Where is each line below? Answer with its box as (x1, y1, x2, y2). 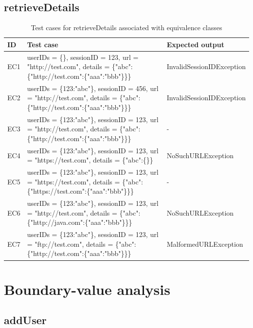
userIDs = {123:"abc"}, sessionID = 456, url (27, 83, 159, 93)
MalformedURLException (166, 238, 243, 249)
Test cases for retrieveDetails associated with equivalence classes (31, 22, 222, 33)
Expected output (166, 39, 225, 49)
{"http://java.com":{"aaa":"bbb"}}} (27, 217, 132, 227)
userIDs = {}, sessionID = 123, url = (27, 52, 139, 62)
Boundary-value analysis (4, 279, 170, 299)
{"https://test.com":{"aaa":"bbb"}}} (27, 186, 134, 196)
